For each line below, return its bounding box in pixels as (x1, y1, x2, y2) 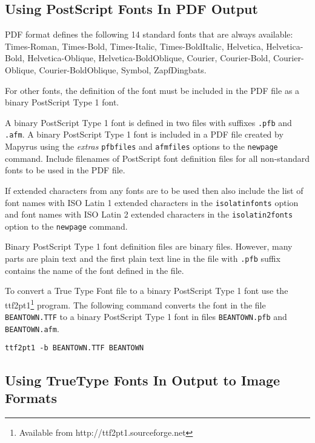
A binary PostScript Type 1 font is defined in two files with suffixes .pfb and (5, 116, 292, 128)
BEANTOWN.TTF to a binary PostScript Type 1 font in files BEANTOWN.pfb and (5, 310, 287, 323)
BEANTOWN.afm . (5, 322, 59, 335)
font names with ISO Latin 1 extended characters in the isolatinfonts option (5, 196, 299, 208)
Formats (5, 388, 57, 407)
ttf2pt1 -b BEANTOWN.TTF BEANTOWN (5, 344, 144, 353)
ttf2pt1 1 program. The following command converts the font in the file (5, 296, 266, 311)
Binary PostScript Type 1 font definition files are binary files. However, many (5, 240, 293, 253)
